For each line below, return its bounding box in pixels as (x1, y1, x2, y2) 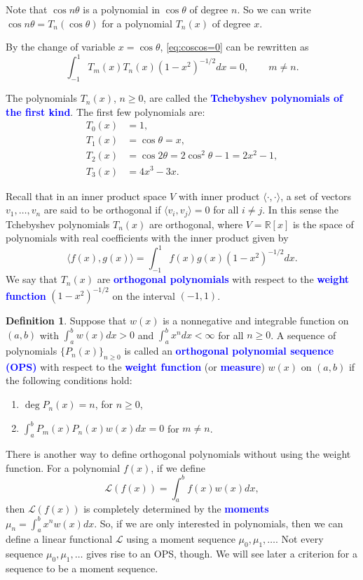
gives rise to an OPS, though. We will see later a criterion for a (86, 546, 357, 561)
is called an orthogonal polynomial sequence (124, 343, 334, 358)
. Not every (275, 532, 324, 546)
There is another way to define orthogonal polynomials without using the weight (6, 446, 351, 461)
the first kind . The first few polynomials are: (6, 104, 205, 119)
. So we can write (237, 2, 311, 16)
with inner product (178, 188, 260, 203)
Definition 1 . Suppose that (6, 313, 127, 328)
